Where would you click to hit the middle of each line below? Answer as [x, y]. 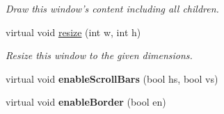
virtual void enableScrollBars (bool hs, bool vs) [112, 78]
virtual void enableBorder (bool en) [86, 102]
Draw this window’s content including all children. [112, 8]
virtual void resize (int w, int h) [73, 32]
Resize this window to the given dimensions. [99, 55]
